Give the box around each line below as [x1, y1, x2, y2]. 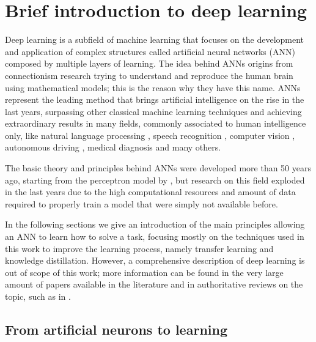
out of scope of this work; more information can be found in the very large [5, 266, 284, 278]
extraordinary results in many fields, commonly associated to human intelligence [5, 117, 306, 130]
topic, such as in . [5, 290, 71, 302]
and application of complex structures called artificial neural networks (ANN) [5, 45, 295, 58]
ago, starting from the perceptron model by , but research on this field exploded [5, 173, 305, 186]
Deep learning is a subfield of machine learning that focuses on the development [5, 33, 304, 46]
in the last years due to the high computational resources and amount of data [5, 185, 296, 198]
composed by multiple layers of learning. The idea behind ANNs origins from [5, 57, 293, 70]
